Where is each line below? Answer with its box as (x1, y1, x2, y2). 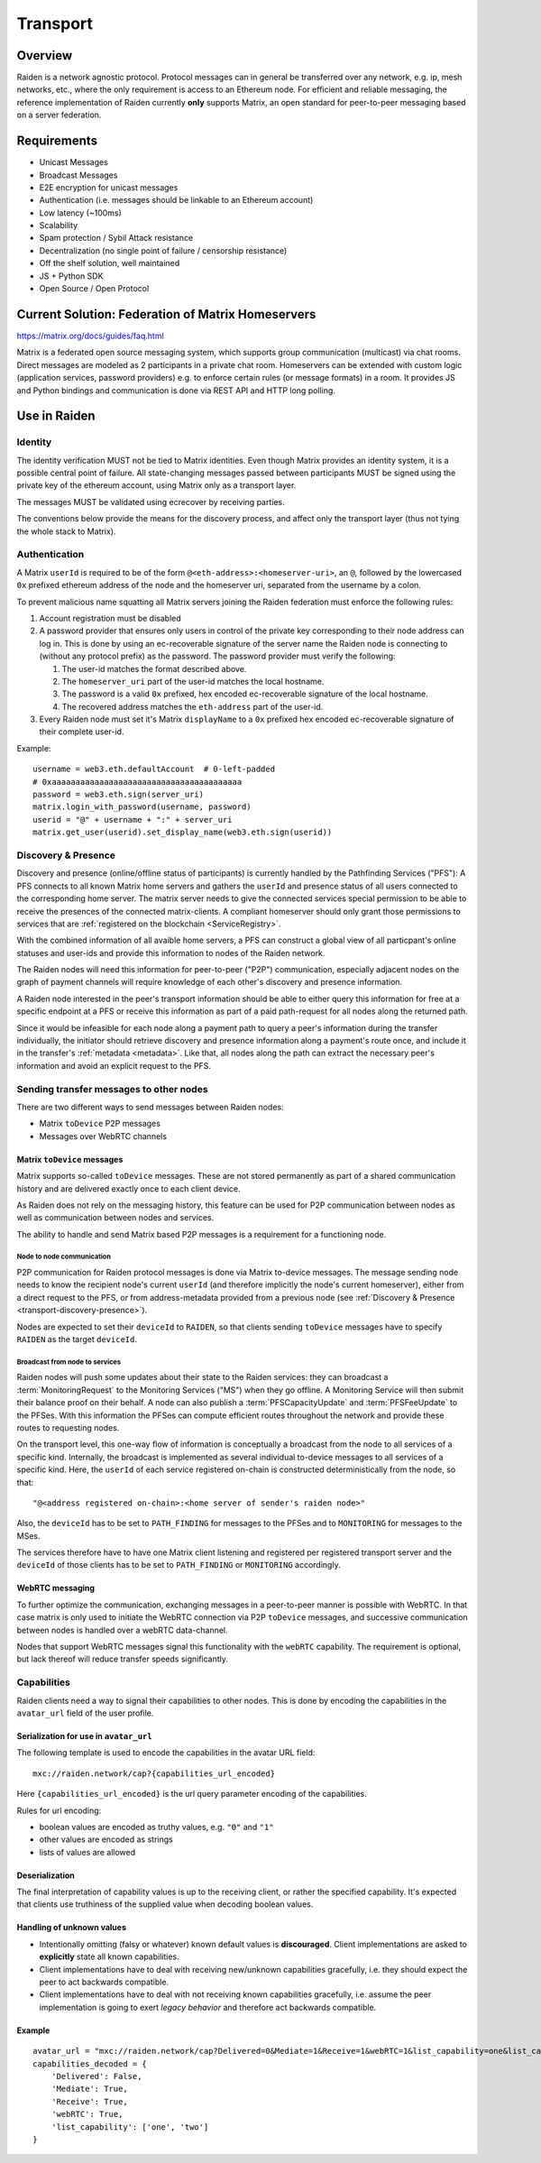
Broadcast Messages (39, 170, 118, 180)
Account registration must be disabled (39, 612, 182, 623)
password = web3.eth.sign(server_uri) (32, 789, 205, 800)
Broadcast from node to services (16, 1358, 122, 1367)
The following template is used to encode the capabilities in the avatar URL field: (16, 1747, 316, 1758)
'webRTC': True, (50, 2109, 124, 2120)
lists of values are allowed (39, 1846, 135, 1857)
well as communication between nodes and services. (16, 1212, 215, 1223)
